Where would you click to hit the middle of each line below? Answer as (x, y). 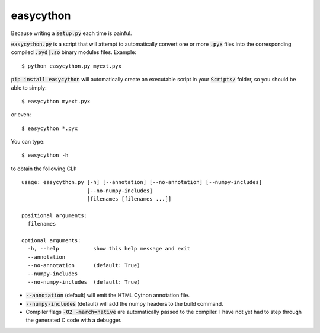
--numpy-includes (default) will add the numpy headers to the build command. (124, 303)
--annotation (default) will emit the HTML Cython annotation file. (108, 295)
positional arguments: (55, 215)
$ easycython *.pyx (50, 128)
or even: (21, 115)
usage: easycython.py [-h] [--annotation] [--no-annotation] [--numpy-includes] (142, 182)
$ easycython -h (45, 155)
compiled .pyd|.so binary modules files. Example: (73, 52)
